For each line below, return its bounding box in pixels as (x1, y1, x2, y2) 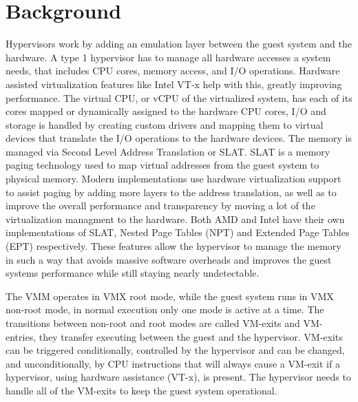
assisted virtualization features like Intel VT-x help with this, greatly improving (6, 76, 342, 91)
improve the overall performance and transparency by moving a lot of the (6, 198, 315, 213)
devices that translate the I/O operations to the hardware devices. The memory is (6, 131, 352, 145)
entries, (6, 329, 36, 343)
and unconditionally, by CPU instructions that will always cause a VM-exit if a (6, 356, 340, 370)
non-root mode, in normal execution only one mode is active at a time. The (6, 302, 324, 317)
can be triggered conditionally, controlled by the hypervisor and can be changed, (6, 343, 345, 357)
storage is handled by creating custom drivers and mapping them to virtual (6, 117, 324, 131)
